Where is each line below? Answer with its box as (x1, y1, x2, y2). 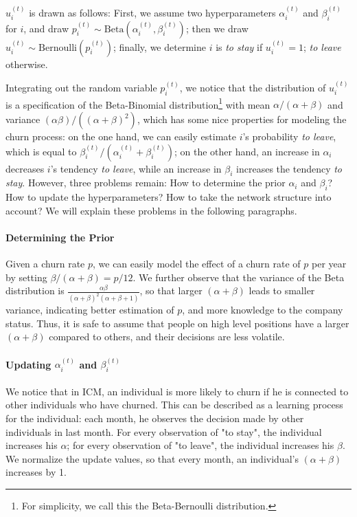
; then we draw (185, 21, 249, 35)
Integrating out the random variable (5, 80, 157, 95)
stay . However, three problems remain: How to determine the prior (5, 175, 286, 190)
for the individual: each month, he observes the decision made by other (5, 411, 304, 426)
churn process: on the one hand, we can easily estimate (5, 129, 236, 144)
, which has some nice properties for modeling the (137, 112, 347, 126)
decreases (5, 161, 45, 175)
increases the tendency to (236, 161, 343, 175)
